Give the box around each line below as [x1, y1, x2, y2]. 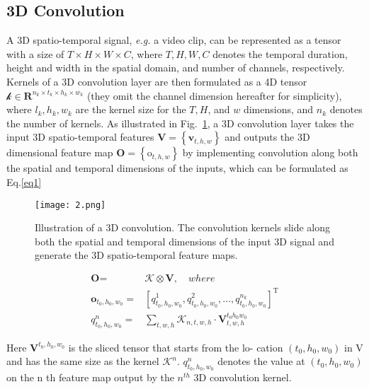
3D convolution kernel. [193, 370, 292, 385]
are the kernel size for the [75, 102, 186, 117]
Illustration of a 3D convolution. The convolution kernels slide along [35, 220, 331, 235]
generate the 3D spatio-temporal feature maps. [35, 248, 238, 262]
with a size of [6, 46, 64, 61]
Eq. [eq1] [6, 174, 42, 189]
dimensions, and [243, 102, 314, 117]
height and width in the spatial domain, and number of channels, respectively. [6, 60, 345, 75]
